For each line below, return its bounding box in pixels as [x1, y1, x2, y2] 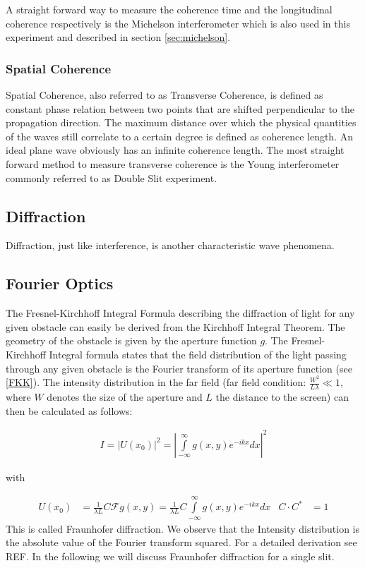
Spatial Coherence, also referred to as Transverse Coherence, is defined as [6, 87, 323, 102]
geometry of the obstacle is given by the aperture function [6, 333, 257, 348]
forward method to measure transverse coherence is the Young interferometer [6, 156, 340, 171]
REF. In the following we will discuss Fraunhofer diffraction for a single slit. [6, 548, 335, 563]
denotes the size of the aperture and [47, 389, 203, 404]
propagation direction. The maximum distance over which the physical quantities [6, 115, 357, 130]
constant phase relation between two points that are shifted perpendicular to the [6, 101, 354, 116]
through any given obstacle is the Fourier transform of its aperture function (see [6, 361, 352, 375]
